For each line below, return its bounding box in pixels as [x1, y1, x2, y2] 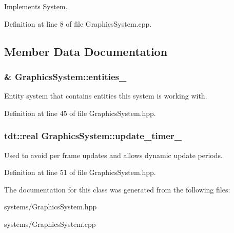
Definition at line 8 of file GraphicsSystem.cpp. [4, 18, 152, 29]
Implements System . [4, 1, 68, 11]
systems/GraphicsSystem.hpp [4, 201, 97, 212]
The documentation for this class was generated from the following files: [4, 184, 230, 195]
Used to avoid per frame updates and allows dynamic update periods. [4, 149, 223, 160]
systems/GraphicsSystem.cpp [4, 218, 96, 229]
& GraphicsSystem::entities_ [4, 70, 127, 83]
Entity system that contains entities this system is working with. [4, 90, 207, 101]
